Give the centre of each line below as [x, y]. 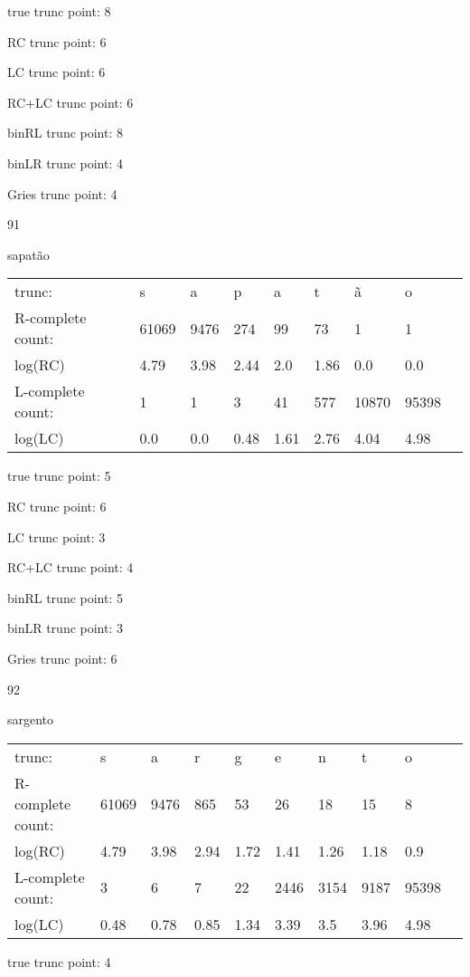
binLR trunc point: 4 [66, 163]
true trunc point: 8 [59, 11]
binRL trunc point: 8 [66, 133]
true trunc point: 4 [59, 961]
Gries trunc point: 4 [62, 193]
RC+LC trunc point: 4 [70, 567]
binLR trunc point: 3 [66, 628]
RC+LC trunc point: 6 [70, 102]
